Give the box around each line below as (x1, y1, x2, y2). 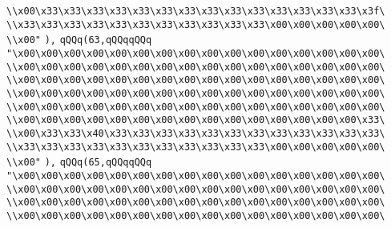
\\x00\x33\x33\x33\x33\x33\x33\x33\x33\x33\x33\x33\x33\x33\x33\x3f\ (6, 6, 385, 17)
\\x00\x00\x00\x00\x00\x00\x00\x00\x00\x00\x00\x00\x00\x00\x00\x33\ (6, 114, 385, 126)
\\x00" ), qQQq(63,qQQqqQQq (6, 34, 152, 46)
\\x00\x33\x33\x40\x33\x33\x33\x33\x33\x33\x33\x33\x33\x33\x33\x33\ (6, 127, 385, 139)
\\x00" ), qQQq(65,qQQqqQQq (6, 157, 152, 169)
